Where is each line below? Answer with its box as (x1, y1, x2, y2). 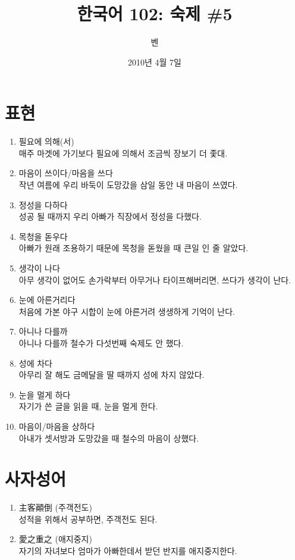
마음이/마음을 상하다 (18, 420, 95, 432)
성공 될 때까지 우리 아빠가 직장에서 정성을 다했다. (18, 210, 202, 223)
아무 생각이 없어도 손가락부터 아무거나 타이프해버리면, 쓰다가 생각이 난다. (18, 273, 291, 286)
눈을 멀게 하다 (18, 388, 71, 401)
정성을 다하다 (18, 198, 68, 211)
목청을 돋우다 (18, 230, 68, 242)
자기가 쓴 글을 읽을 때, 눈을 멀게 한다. (18, 400, 158, 412)
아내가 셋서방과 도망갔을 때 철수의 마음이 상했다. (18, 431, 199, 444)
